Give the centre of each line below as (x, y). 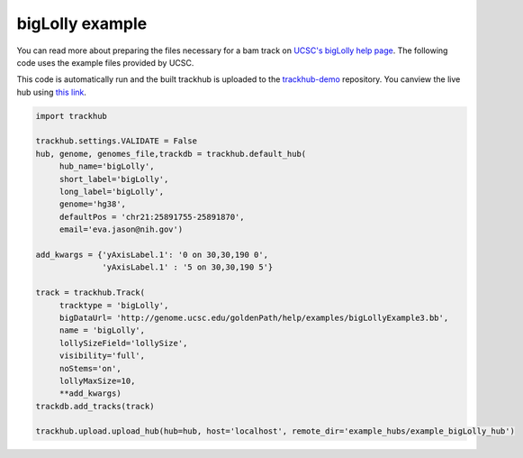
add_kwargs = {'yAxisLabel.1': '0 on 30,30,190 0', (152, 255)
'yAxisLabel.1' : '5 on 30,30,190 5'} (188, 267)
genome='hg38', (92, 204)
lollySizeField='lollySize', (123, 343)
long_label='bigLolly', (112, 192)
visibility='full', (102, 356)
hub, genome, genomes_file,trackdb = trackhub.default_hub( (171, 154)
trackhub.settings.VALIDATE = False (117, 141)
